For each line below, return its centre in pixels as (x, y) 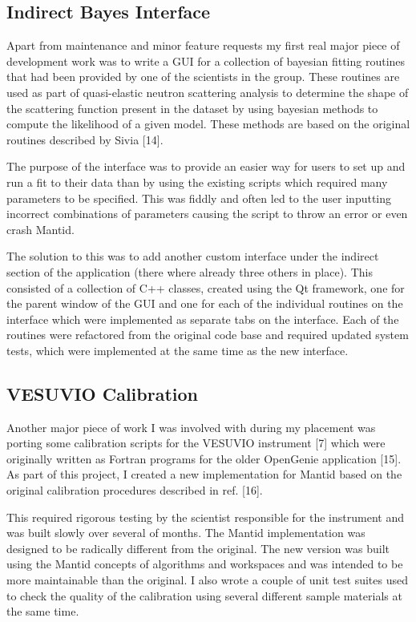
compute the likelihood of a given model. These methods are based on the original (208, 124)
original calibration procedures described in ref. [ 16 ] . (135, 490)
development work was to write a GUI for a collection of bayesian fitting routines (206, 61)
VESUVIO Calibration (102, 393)
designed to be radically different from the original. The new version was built (198, 548)
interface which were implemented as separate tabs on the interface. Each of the (203, 319)
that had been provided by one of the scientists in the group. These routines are (203, 77)
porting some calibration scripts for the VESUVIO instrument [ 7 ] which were (196, 443)
